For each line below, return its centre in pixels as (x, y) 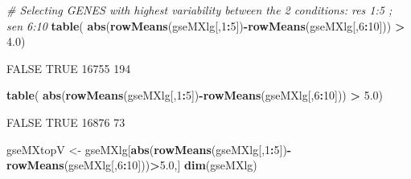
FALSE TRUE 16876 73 (66, 122)
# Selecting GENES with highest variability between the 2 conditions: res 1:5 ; (199, 10)
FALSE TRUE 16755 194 (69, 68)
